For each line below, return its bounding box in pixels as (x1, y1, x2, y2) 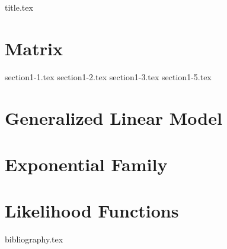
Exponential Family (5, 152, 168, 176)
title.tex (5, 1, 33, 13)
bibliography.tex (5, 233, 63, 245)
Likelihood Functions (5, 198, 179, 223)
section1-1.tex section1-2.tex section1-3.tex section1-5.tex (5, 70, 212, 83)
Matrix (5, 36, 63, 60)
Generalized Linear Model (5, 105, 222, 130)
